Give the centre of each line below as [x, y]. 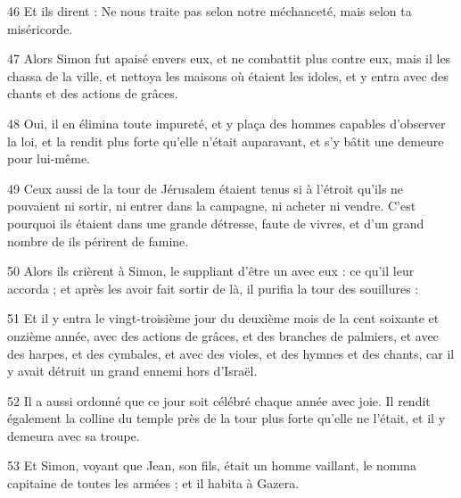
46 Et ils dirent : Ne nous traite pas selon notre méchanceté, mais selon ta [210, 11]
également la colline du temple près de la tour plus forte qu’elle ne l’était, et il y [226, 418]
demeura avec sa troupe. [74, 435]
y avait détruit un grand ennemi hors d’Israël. [132, 371]
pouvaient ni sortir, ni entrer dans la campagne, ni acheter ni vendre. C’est [212, 206]
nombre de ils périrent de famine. [98, 241]
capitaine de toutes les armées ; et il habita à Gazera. [153, 483]
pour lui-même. [49, 158]
